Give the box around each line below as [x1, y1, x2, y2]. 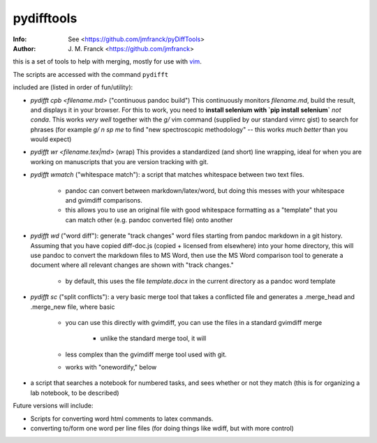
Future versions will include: [13, 402, 94, 410]
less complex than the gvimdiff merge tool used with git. [65, 350, 227, 358]
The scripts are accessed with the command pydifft [13, 70, 169, 78]
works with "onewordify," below [65, 363, 157, 372]
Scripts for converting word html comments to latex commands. [30, 414, 214, 423]
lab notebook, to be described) [30, 388, 119, 397]
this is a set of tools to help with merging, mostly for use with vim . [13, 57, 202, 66]
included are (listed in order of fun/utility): [13, 83, 133, 92]
